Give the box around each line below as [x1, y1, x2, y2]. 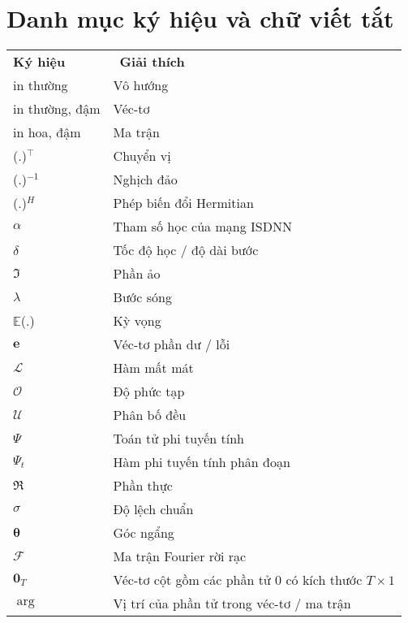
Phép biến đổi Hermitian [113, 193, 254, 213]
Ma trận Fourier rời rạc [113, 547, 247, 566]
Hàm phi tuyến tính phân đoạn [113, 452, 290, 472]
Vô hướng [113, 76, 169, 95]
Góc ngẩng [113, 523, 174, 543]
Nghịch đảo [113, 170, 178, 189]
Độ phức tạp [113, 382, 185, 401]
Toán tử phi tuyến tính [113, 429, 244, 448]
